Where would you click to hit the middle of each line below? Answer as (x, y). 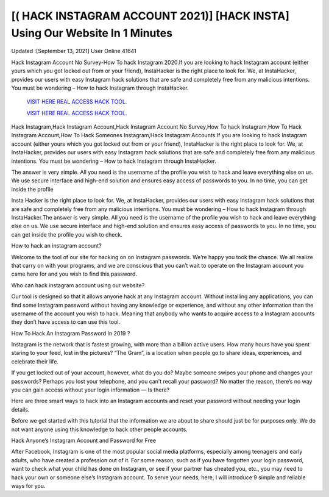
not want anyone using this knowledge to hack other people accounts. (100, 429)
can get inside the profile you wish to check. (67, 234)
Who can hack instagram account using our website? (78, 285)
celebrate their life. (35, 361)
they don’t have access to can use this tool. (66, 322)
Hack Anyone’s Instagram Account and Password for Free (84, 440)
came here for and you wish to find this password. (74, 274)
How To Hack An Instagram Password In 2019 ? (71, 333)
